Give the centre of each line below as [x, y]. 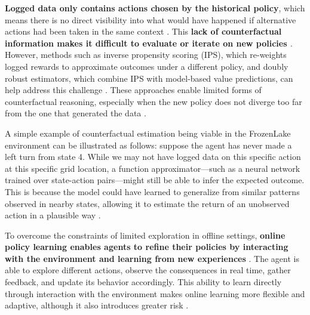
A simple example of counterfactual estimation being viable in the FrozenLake [148, 133]
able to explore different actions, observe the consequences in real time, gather [148, 270]
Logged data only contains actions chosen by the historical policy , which [155, 8]
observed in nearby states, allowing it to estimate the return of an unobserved [147, 203]
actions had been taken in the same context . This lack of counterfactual [143, 31]
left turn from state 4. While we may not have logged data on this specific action [153, 157]
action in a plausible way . [53, 215]
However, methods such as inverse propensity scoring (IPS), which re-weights [146, 55]
